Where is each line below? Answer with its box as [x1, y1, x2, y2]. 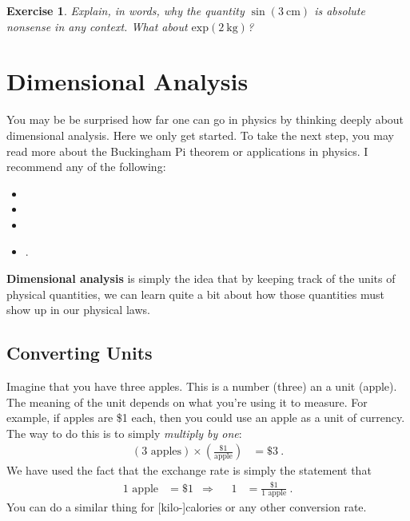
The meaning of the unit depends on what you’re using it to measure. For [6, 393, 368, 410]
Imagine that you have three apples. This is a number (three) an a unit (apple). [6, 378, 397, 395]
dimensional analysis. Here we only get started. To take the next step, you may [6, 126, 394, 143]
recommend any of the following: [6, 158, 166, 175]
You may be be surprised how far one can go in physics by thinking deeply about [6, 111, 404, 128]
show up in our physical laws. [6, 301, 150, 318]
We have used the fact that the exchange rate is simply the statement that [6, 462, 372, 479]
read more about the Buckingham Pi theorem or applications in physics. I [6, 142, 368, 159]
